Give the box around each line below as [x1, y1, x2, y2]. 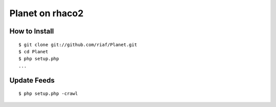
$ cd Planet [18, 49, 49, 54]
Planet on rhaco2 [9, 8, 84, 19]
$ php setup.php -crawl [18, 91, 78, 96]
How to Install [9, 27, 54, 35]
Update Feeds [9, 76, 55, 85]
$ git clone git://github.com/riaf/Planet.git [18, 42, 137, 48]
